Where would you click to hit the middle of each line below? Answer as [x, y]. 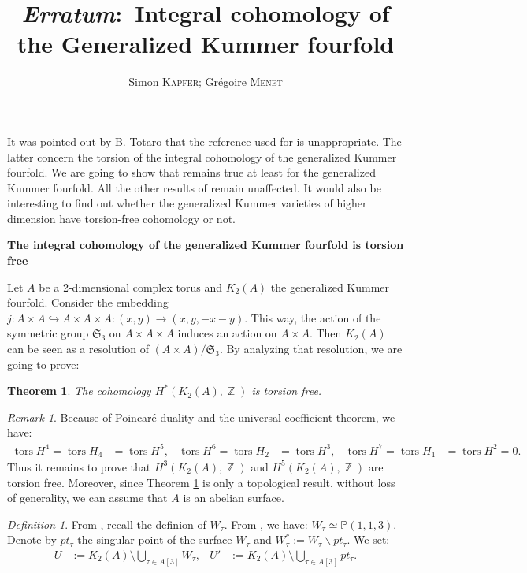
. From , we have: [266, 524]
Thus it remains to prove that [79, 466]
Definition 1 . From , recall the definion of [107, 524]
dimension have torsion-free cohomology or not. [121, 218]
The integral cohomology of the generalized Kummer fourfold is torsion [206, 245]
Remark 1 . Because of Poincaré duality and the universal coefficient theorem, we [201, 417]
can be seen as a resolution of [78, 349]
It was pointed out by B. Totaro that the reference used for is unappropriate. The [204, 141]
